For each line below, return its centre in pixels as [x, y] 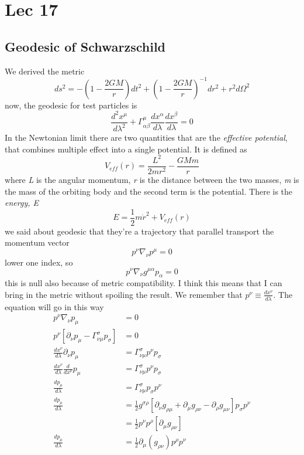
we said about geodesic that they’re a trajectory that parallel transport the [139, 231]
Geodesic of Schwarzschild [85, 46]
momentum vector [37, 242]
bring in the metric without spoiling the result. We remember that [124, 294]
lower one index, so [39, 262]
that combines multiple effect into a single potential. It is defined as [126, 149]
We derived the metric [45, 71]
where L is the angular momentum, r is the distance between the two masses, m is [152, 179]
